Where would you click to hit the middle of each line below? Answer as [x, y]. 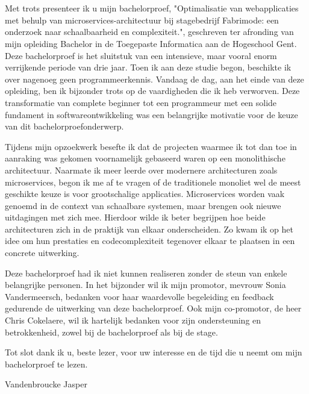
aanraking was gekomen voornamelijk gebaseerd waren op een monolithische [145, 158]
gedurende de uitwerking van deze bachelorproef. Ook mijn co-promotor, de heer [153, 308]
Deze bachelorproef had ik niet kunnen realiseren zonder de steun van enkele [146, 273]
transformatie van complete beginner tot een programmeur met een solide [141, 102]
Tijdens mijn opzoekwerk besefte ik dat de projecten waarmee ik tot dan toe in [151, 146]
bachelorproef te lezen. [46, 364]
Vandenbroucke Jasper [46, 384]
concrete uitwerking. [42, 253]
